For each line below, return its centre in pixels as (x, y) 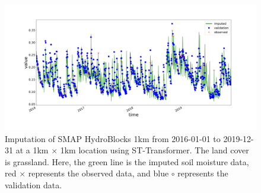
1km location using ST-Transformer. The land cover (155, 150)
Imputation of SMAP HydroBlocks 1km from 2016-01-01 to (113, 138)
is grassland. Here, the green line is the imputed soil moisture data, (127, 161)
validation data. (34, 184)
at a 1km (32, 150)
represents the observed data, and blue (98, 173)
